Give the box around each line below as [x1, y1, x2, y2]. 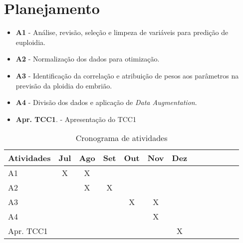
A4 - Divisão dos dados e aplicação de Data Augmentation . [15, 97, 197, 107]
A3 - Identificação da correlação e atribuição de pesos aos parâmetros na [15, 70, 239, 80]
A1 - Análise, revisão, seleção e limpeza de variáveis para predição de [15, 27, 229, 37]
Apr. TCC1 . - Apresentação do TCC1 [15, 113, 136, 124]
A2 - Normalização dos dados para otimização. [15, 53, 160, 64]
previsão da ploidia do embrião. [15, 80, 112, 90]
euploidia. [15, 36, 45, 47]
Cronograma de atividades [75, 132, 168, 144]
